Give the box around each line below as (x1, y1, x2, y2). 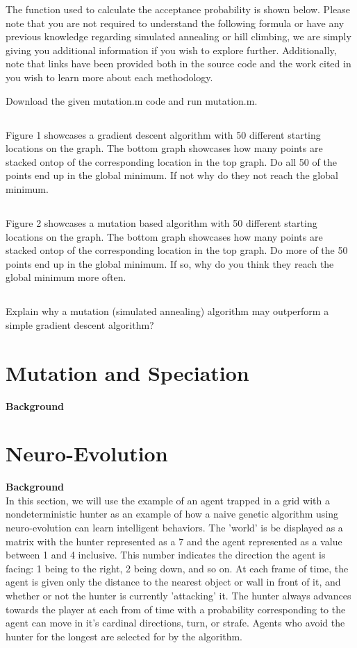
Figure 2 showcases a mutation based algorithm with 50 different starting (6, 215, 317, 230)
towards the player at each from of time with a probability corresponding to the (6, 602, 346, 616)
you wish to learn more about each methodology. (6, 69, 213, 84)
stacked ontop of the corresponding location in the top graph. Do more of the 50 (6, 243, 348, 257)
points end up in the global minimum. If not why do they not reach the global (6, 168, 338, 182)
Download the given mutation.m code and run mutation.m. (6, 93, 258, 108)
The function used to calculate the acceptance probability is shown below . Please (6, 2, 350, 16)
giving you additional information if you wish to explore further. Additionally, (6, 42, 337, 57)
